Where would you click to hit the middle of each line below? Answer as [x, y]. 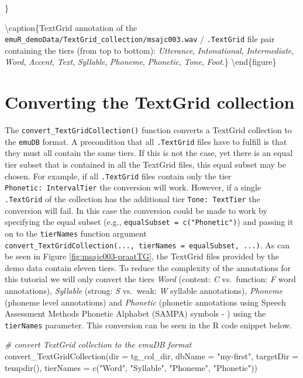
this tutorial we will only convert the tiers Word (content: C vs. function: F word [150, 279]
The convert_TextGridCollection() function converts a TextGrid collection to [148, 130]
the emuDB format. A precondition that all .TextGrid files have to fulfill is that [146, 141]
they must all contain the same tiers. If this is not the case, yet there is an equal [149, 153]
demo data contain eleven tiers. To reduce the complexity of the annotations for [148, 267]
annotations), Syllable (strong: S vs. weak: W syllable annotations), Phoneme [144, 290]
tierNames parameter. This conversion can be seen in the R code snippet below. [149, 325]
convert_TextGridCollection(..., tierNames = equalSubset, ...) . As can [147, 245]
